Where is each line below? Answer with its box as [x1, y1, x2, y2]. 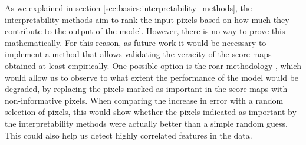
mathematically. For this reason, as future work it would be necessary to [5, 36, 266, 48]
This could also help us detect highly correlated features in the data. [5, 128, 252, 141]
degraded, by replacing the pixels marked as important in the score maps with [5, 83, 288, 95]
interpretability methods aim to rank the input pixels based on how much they [5, 13, 289, 25]
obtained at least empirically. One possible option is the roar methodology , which [5, 59, 301, 71]
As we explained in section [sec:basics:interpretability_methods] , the [5, 2, 252, 14]
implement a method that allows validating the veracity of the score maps [5, 48, 272, 60]
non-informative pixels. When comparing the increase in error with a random [5, 94, 284, 106]
